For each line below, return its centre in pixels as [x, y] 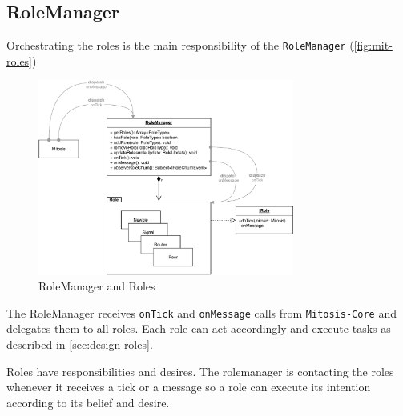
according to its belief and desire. [88, 402]
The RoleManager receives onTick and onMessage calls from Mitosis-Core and [201, 312]
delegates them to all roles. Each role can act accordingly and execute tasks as [199, 328]
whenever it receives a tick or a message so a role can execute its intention [189, 387]
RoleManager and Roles [97, 286]
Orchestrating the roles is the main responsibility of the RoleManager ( [180, 45]
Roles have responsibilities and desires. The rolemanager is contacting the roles [200, 371]
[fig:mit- [373, 45]
